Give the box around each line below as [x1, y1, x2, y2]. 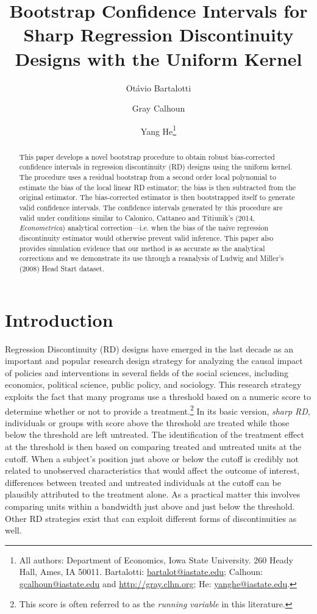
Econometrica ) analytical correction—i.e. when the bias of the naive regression [19, 223, 269, 233]
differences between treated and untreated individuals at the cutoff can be [5, 476, 281, 488]
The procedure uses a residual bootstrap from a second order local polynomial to [19, 172, 276, 182]
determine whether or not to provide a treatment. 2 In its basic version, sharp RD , [5, 402, 310, 417]
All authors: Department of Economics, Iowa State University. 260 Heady [19, 553, 293, 566]
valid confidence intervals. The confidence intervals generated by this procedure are [19, 202, 283, 213]
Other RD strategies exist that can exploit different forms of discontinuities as [5, 512, 297, 524]
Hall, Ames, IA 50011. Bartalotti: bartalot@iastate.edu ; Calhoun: [19, 565, 263, 578]
